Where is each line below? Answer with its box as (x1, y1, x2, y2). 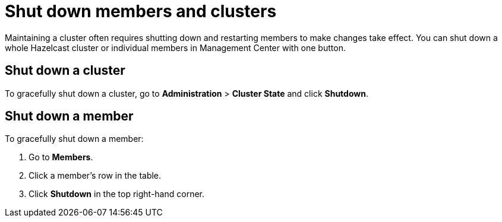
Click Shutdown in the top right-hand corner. (29, 189, 204, 199)
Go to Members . (29, 152, 93, 163)
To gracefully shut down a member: (5, 134, 144, 144)
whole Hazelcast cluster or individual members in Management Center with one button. (5, 42, 346, 53)
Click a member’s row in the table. (29, 170, 162, 181)
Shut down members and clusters (5, 1, 277, 21)
